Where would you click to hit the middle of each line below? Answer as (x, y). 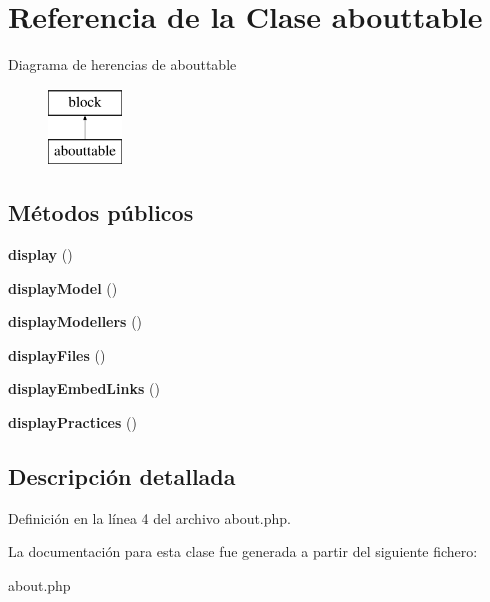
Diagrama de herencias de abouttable (122, 64)
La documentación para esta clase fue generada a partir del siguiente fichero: (243, 551)
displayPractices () (72, 422)
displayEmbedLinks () (84, 388)
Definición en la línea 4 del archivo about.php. (149, 517)
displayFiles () (57, 354)
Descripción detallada (122, 476)
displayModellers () (75, 321)
